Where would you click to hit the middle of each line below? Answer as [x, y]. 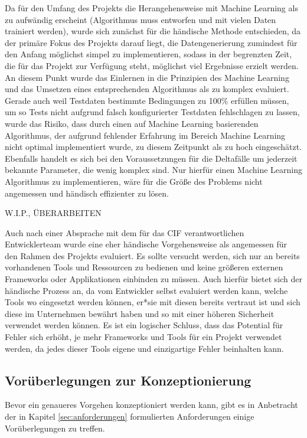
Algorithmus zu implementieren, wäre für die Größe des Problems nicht [134, 181]
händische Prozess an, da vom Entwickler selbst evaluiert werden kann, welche [146, 290]
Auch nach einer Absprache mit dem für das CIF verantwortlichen [125, 232]
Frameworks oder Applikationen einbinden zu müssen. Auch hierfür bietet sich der [153, 279]
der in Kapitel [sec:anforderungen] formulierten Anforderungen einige [130, 416]
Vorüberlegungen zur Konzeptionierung [128, 380]
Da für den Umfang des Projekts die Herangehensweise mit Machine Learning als [151, 8]
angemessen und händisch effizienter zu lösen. [87, 193]
